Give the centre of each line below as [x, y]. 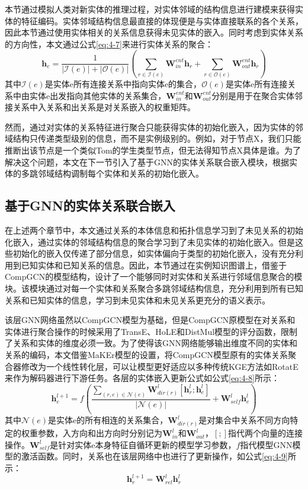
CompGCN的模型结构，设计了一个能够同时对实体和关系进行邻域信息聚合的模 [154, 277]
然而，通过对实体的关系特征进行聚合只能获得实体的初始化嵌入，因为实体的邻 [154, 127]
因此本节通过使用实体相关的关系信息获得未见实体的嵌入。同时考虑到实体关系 [154, 32]
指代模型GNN [266, 444]
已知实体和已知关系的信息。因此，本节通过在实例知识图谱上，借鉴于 [154, 265]
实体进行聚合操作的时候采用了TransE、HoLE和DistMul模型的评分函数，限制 [151, 331]
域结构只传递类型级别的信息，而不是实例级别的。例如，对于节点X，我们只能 [153, 138]
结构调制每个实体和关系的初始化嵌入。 [129, 173]
